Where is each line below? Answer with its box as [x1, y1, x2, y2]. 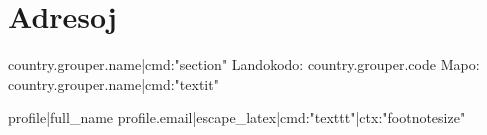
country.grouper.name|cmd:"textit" [8, 73, 219, 94]
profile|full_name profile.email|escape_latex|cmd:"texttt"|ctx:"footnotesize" [8, 107, 466, 128]
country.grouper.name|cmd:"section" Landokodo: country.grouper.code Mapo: [8, 54, 480, 75]
